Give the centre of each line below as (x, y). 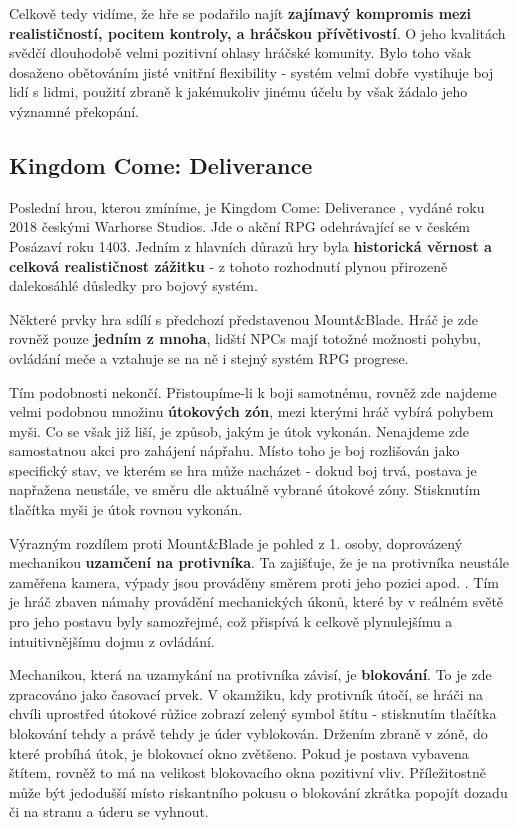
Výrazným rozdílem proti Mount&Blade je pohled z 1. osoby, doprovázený (236, 542)
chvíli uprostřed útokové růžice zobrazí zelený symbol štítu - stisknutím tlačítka (253, 713)
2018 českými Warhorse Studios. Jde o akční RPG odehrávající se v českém (239, 226)
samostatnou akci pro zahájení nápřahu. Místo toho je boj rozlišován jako (234, 450)
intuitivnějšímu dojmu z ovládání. (112, 640)
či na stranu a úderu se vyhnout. (109, 811)
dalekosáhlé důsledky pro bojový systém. (133, 285)
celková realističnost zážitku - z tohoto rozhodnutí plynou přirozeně (228, 265)
